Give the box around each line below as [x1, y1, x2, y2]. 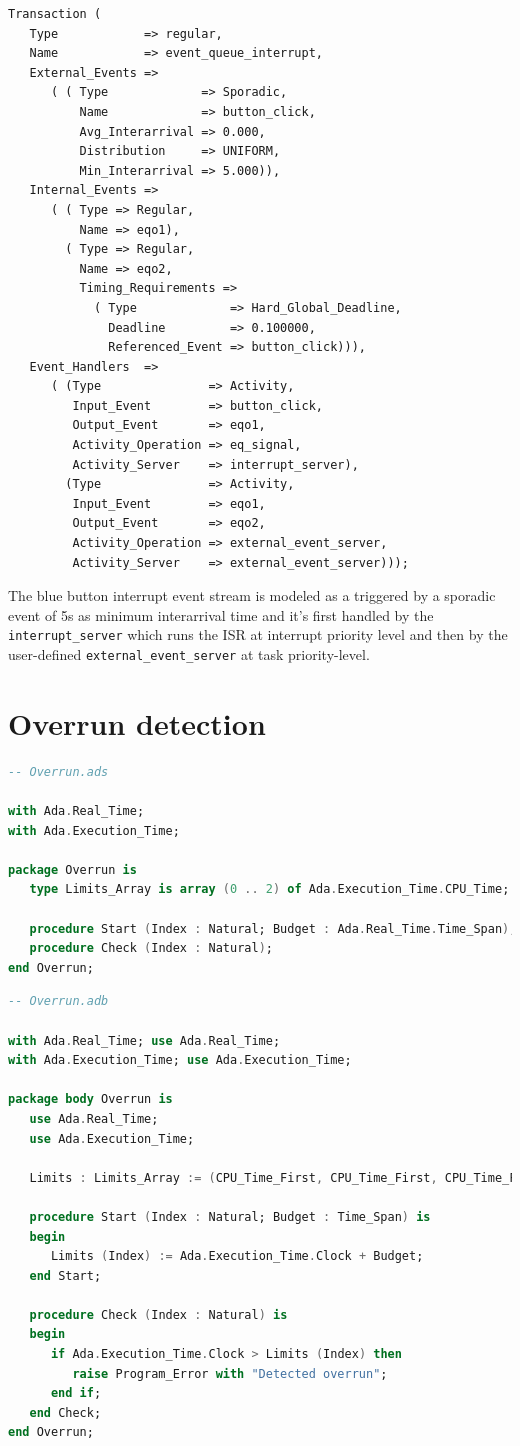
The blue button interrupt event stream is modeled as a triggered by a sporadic [8, 585, 496, 606]
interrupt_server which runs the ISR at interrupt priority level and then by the [8, 624, 508, 645]
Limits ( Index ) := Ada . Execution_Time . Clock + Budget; [50, 1249, 424, 1264]
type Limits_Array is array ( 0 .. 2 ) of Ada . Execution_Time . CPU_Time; [29, 882, 510, 897]
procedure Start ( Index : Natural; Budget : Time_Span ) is [29, 1209, 431, 1224]
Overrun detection [8, 702, 266, 743]
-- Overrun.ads [8, 764, 109, 779]
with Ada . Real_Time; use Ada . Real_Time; [8, 1033, 281, 1048]
